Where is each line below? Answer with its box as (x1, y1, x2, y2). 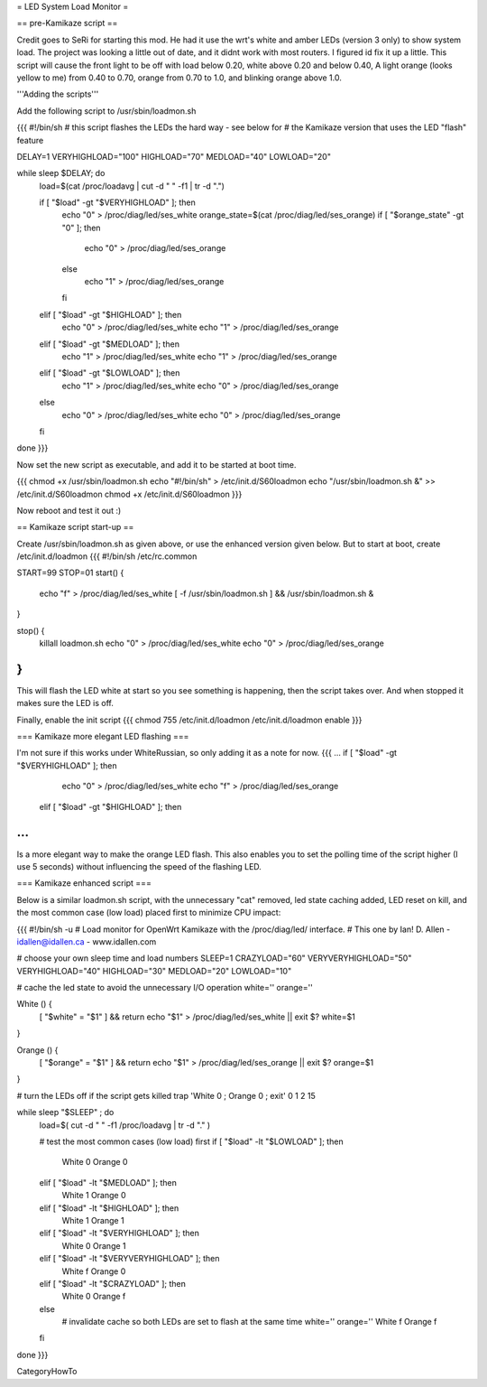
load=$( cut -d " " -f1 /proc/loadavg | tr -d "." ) (39, 1120, 211, 1131)
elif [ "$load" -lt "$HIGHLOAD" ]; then (39, 1202, 179, 1214)
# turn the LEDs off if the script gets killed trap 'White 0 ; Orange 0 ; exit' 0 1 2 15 (16, 1090, 316, 1101)
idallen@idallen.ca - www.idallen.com (16, 936, 157, 947)
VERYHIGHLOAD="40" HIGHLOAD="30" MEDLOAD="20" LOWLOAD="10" (16, 965, 292, 976)
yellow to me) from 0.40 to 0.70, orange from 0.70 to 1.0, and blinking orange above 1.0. (16, 72, 342, 83)
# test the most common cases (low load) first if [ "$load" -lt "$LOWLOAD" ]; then (39, 1136, 344, 1147)
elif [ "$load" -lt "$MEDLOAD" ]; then (39, 1177, 178, 1187)
